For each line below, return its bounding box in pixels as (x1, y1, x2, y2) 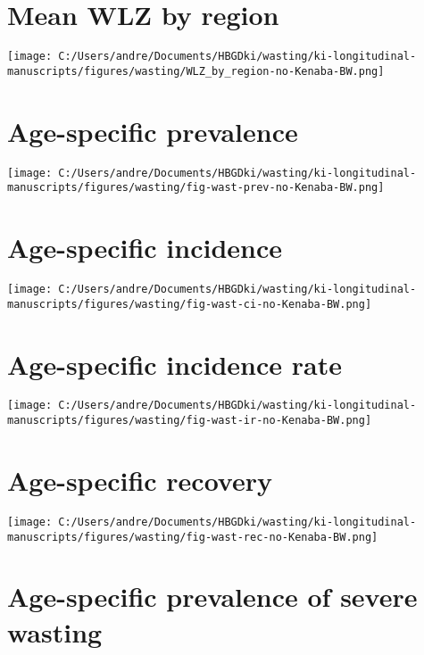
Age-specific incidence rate (7, 345, 342, 382)
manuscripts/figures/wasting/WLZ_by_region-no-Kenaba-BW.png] (7, 64, 385, 78)
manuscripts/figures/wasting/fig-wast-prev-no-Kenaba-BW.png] (7, 181, 385, 195)
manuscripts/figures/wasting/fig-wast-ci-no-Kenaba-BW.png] (7, 297, 372, 311)
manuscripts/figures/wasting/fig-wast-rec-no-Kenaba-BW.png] (7, 530, 378, 543)
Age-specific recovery (7, 461, 272, 498)
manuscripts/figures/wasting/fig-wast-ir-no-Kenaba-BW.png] (7, 414, 372, 427)
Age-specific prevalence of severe (7, 578, 418, 615)
